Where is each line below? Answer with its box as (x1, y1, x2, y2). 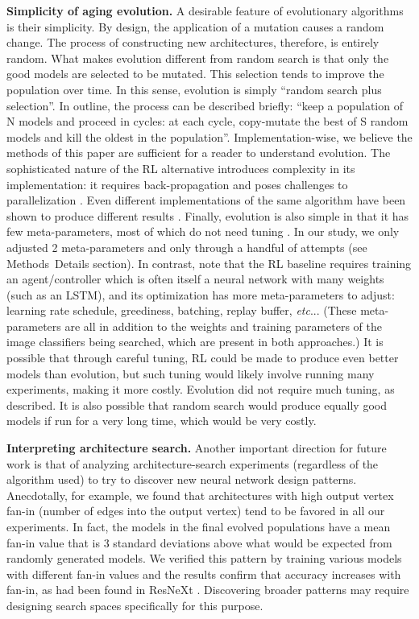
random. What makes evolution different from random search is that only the (6, 49, 389, 66)
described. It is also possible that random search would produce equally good (6, 396, 387, 413)
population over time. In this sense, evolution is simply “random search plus (6, 80, 382, 97)
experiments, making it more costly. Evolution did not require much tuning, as (6, 381, 395, 398)
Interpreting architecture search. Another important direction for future (6, 439, 387, 456)
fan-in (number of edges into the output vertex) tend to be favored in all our (6, 502, 385, 519)
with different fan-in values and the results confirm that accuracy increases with (6, 565, 401, 582)
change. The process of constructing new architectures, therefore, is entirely (6, 34, 380, 51)
